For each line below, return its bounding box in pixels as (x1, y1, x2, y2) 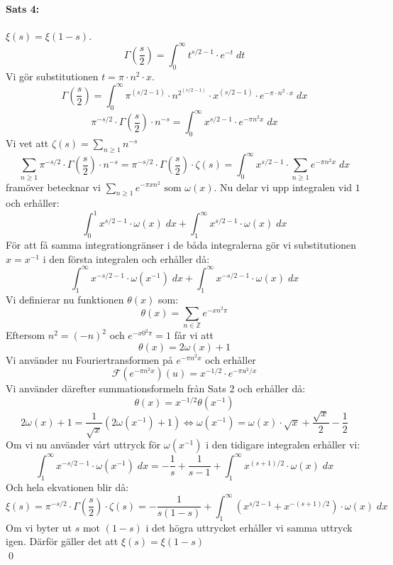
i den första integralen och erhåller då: (43, 251, 210, 266)
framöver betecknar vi (6, 179, 101, 194)
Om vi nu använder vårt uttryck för (6, 437, 161, 452)
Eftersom (6, 328, 45, 343)
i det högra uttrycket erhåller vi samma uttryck (145, 520, 353, 534)
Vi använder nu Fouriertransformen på (6, 352, 173, 367)
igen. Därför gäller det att (6, 534, 118, 549)
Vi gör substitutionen (6, 68, 99, 83)
